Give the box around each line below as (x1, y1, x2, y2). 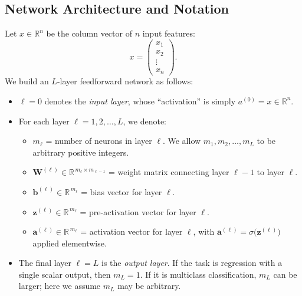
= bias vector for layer (81, 185, 162, 198)
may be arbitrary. (117, 279, 181, 292)
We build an (5, 75, 49, 87)
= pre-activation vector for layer (80, 205, 196, 218)
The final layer (18, 256, 71, 269)
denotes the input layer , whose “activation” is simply (44, 94, 236, 107)
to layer (257, 166, 284, 178)
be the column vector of (46, 27, 132, 40)
